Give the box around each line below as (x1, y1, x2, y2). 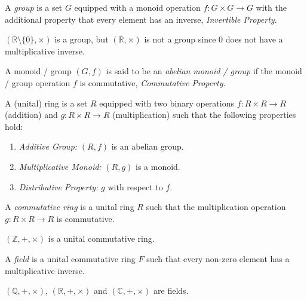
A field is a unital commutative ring (5, 252, 136, 264)
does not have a (225, 33, 283, 45)
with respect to (108, 180, 163, 193)
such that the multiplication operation (146, 200, 286, 213)
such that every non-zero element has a (146, 252, 290, 264)
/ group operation (5, 76, 70, 89)
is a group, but (54, 33, 109, 45)
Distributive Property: (19, 180, 99, 193)
